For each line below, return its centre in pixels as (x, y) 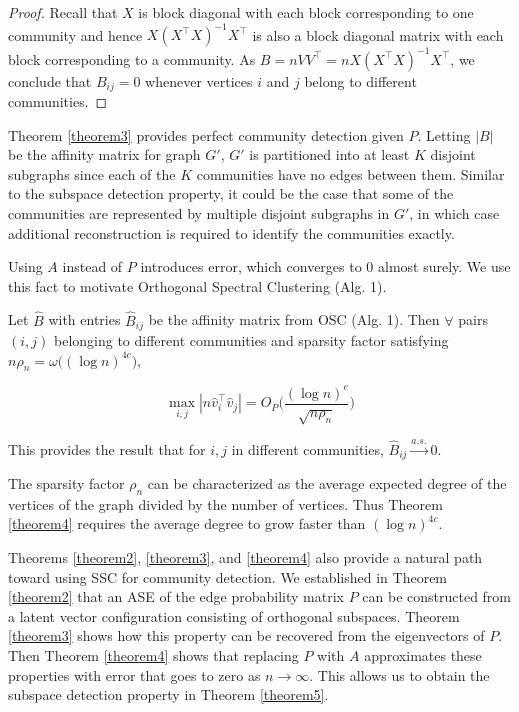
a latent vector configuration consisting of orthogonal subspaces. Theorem (234, 615)
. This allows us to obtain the (399, 674)
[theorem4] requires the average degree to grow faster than (187, 523)
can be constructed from (437, 596)
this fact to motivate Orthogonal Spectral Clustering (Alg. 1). (197, 285)
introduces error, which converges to (251, 266)
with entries (84, 319)
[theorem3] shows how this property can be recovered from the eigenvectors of (246, 635)
